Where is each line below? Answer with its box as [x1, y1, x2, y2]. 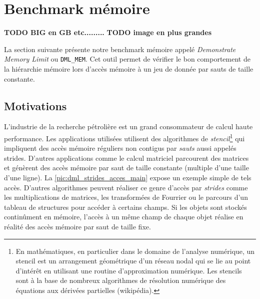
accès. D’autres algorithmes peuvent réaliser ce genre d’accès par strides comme [4, 182, 248, 192]
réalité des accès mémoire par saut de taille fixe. [4, 221, 151, 231]
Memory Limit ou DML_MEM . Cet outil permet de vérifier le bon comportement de [4, 54, 250, 64]
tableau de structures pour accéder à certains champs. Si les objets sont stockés [4, 201, 247, 212]
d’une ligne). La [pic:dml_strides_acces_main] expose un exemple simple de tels [4, 172, 251, 182]
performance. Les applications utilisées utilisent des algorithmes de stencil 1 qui [4, 131, 245, 143]
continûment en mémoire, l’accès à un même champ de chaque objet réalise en [4, 211, 243, 222]
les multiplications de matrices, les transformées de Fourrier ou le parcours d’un [4, 192, 248, 202]
